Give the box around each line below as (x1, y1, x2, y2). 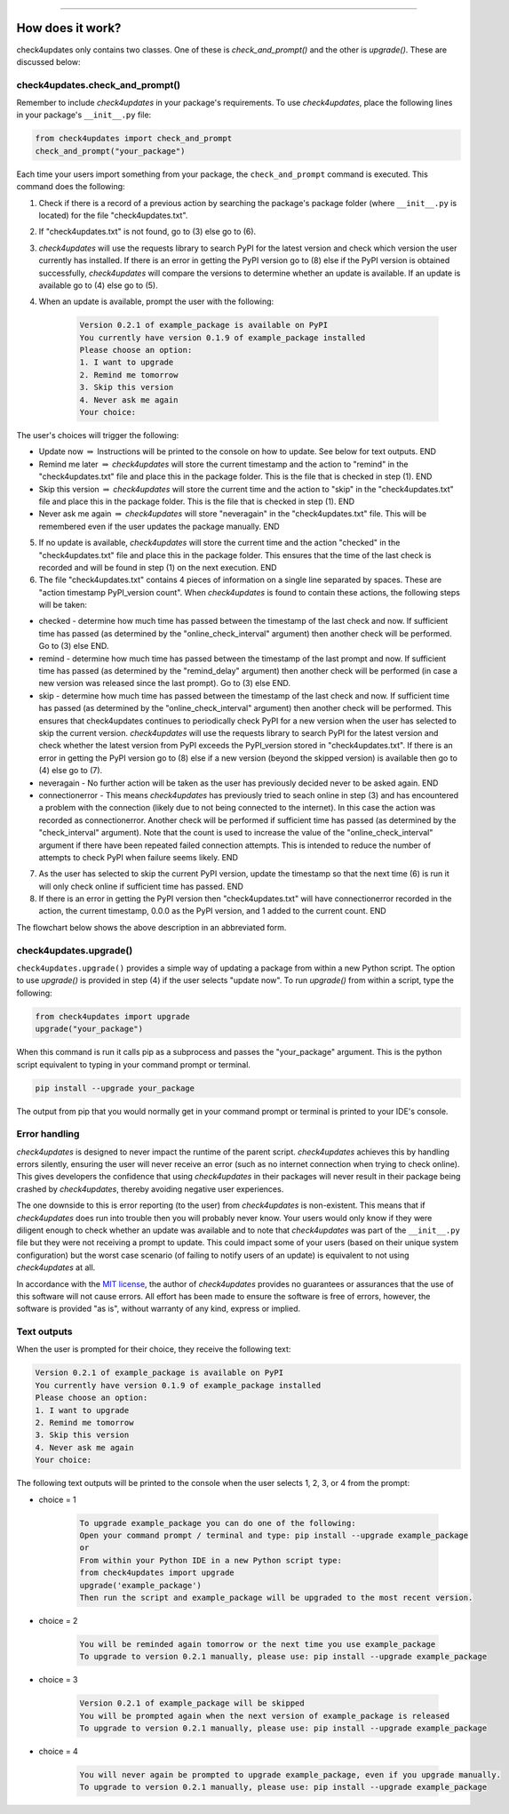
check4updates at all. (16, 1262, 96, 1273)
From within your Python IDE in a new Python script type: (79, 1555, 342, 1565)
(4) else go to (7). (38, 765, 103, 776)
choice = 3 (38, 1674, 79, 1685)
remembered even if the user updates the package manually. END (38, 521, 280, 531)
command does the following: (16, 181, 125, 192)
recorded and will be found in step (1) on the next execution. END (38, 562, 277, 572)
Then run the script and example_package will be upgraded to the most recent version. (79, 1592, 473, 1602)
